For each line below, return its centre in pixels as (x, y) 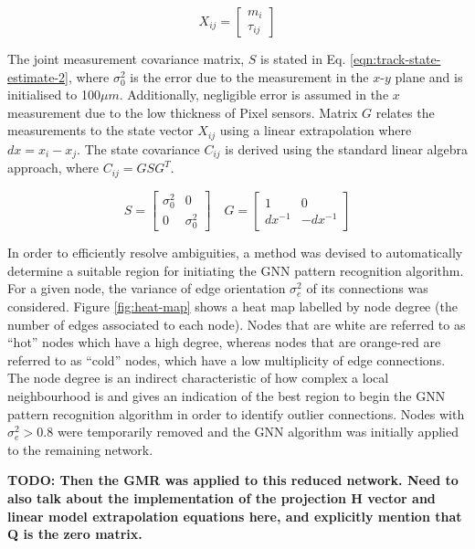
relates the (405, 112)
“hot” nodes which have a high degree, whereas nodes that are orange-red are (224, 342)
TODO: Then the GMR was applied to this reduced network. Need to (233, 480)
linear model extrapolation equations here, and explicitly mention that (235, 516)
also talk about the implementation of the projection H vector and (222, 497)
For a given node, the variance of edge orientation (147, 288)
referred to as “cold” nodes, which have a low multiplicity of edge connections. (227, 359)
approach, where (53, 168)
